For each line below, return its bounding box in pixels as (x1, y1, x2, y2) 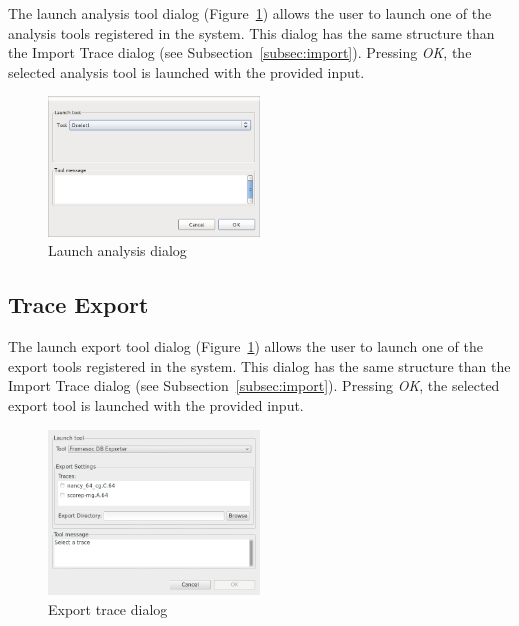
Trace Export (8, 289, 149, 320)
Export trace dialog (48, 599, 168, 619)
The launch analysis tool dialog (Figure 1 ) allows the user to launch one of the (8, 3, 492, 23)
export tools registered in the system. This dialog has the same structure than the (8, 355, 511, 376)
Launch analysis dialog (48, 240, 187, 261)
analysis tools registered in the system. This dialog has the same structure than (8, 22, 495, 43)
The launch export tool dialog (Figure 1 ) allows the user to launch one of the (8, 336, 483, 357)
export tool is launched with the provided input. (8, 395, 304, 416)
